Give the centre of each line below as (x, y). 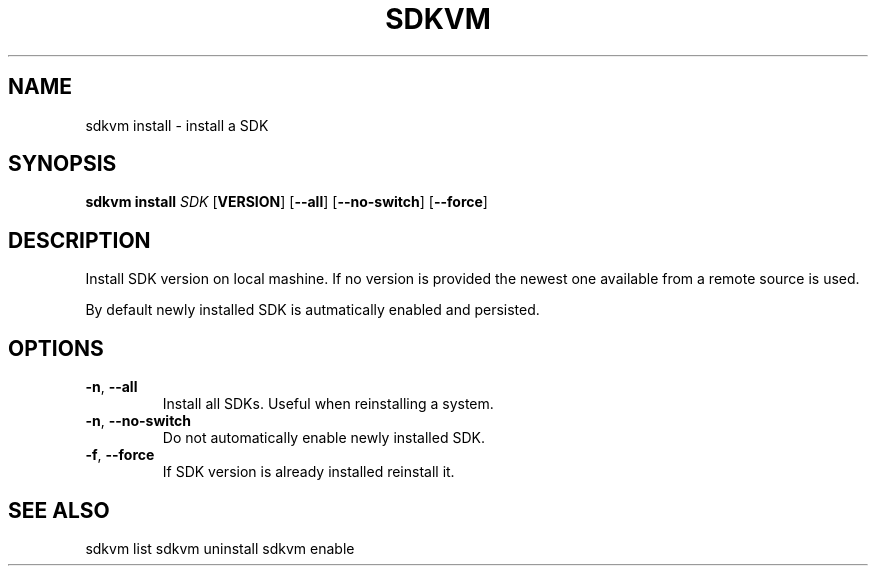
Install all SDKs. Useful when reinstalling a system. (328, 404)
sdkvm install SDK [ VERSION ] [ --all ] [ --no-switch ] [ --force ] (286, 202)
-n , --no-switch (138, 421)
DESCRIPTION (79, 240)
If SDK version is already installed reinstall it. (308, 472)
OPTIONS (56, 348)
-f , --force (120, 455)
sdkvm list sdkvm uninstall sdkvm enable (220, 548)
